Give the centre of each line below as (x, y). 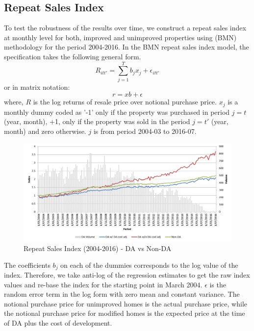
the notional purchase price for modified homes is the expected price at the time (125, 313)
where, (14, 102)
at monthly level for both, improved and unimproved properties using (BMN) (120, 37)
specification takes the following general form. (73, 56)
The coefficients (27, 265)
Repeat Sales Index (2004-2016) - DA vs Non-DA (98, 248)
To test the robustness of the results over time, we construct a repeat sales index (125, 28)
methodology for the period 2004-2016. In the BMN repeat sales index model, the (127, 47)
